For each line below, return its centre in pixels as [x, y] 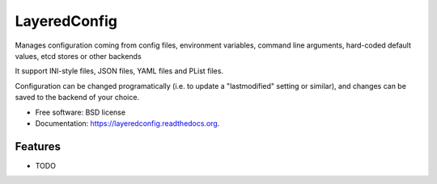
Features [38, 146]
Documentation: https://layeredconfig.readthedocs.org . [127, 123]
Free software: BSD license [80, 112]
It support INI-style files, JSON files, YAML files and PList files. [119, 71]
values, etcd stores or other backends [78, 56]
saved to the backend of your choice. [77, 98]
